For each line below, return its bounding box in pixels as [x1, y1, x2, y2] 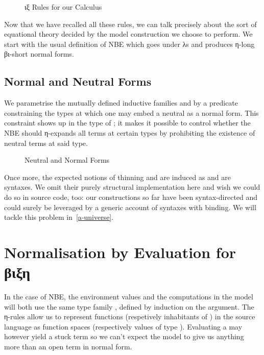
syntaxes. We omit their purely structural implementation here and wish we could [4, 182, 260, 192]
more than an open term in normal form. [4, 341, 132, 351]
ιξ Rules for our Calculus [25, 2, 102, 12]
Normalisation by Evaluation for [4, 241, 236, 262]
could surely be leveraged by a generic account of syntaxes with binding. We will [4, 201, 256, 212]
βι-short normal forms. [4, 48, 74, 59]
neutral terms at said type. [4, 137, 88, 148]
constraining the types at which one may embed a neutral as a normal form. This [4, 107, 259, 118]
